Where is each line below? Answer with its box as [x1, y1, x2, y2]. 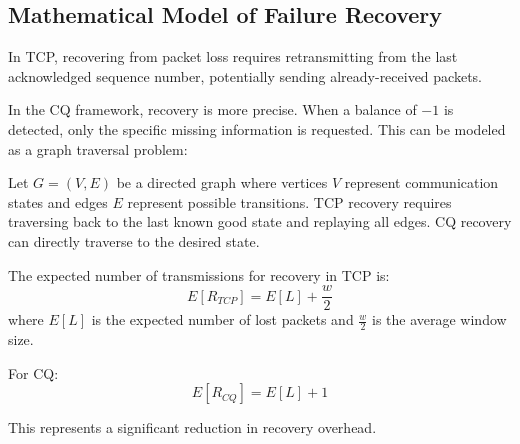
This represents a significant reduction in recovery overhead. [8, 417, 377, 438]
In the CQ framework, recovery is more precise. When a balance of [8, 99, 417, 120]
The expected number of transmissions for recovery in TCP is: [8, 264, 390, 285]
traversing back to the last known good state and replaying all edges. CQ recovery [8, 211, 512, 232]
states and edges [8, 191, 108, 212]
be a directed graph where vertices [116, 172, 328, 193]
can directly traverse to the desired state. [8, 230, 260, 251]
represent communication [344, 172, 499, 193]
